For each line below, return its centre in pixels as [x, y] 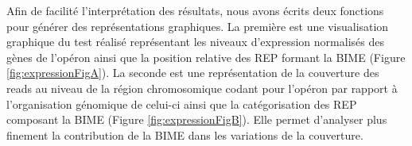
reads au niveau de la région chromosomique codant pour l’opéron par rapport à [202, 88]
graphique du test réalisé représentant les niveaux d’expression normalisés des [195, 42]
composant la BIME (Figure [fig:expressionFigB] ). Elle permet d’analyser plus [197, 119]
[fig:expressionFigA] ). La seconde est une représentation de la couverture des [193, 73]
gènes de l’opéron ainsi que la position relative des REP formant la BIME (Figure [206, 57]
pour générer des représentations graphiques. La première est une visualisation [198, 26]
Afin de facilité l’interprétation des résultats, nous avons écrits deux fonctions [195, 10]
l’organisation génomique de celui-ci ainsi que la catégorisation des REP [182, 104]
